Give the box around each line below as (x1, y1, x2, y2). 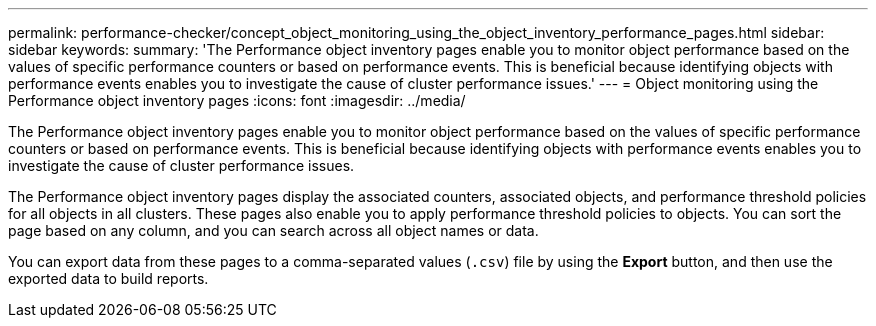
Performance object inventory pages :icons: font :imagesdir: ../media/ (8, 92, 466, 109)
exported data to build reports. (8, 270, 209, 287)
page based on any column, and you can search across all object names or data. (8, 222, 539, 239)
